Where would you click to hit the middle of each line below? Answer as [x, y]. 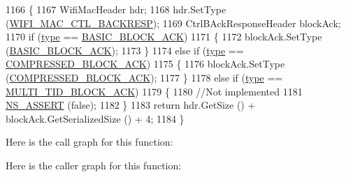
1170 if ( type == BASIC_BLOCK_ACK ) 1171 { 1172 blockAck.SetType [164, 37]
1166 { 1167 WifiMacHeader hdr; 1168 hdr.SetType [116, 9]
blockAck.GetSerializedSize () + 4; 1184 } [95, 118]
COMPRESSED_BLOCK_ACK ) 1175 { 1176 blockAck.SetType [145, 64]
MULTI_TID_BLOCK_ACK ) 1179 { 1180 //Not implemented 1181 [154, 91]
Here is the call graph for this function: [89, 142]
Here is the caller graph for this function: [94, 165]
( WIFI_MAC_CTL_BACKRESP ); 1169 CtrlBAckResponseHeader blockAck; [173, 23]
